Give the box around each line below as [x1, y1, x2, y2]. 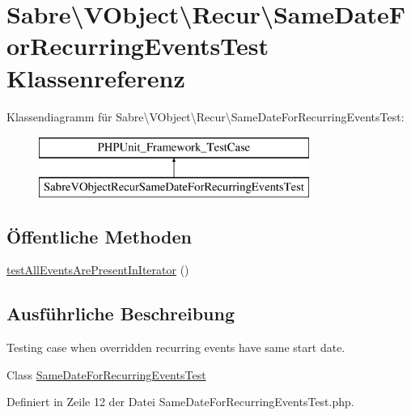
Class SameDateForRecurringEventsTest [6, 366, 206, 383]
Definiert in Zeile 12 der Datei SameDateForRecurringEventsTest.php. [6, 393, 354, 410]
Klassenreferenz [6, 61, 185, 94]
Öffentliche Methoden [6, 223, 192, 248]
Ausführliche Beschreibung [6, 301, 235, 326]
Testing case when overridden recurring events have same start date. [6, 339, 345, 356]
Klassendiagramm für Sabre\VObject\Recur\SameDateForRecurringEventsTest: [6, 108, 405, 125]
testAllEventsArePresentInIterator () [6, 261, 189, 278]
